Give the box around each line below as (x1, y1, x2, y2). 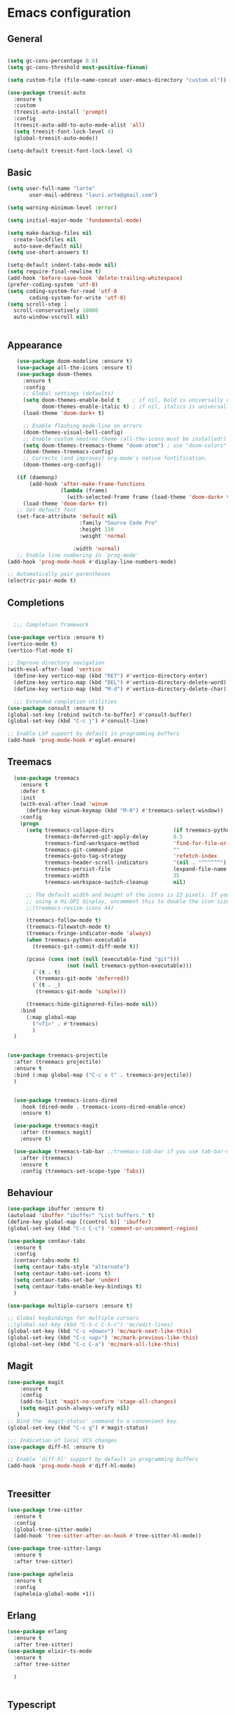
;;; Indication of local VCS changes (7, 1437, 117, 1444)
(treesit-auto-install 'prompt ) (13, 108, 108, 116)
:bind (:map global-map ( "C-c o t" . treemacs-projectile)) (13, 1072, 192, 1079)
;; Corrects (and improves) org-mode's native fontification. (22, 455, 208, 462)
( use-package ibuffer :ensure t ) (7, 1205, 105, 1213)
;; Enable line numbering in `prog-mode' (16, 551, 139, 559)
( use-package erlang (7, 1628, 68, 1635)
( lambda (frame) (60, 487, 108, 494)
